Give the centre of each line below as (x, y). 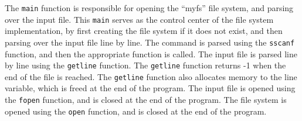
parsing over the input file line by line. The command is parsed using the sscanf (150, 42)
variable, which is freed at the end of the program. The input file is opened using (150, 88)
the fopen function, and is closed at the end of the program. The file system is (146, 100)
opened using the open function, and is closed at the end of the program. (136, 111)
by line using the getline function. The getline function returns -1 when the (145, 65)
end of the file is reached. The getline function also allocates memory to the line (151, 76)
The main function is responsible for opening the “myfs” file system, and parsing (149, 8)
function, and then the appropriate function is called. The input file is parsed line (151, 53)
